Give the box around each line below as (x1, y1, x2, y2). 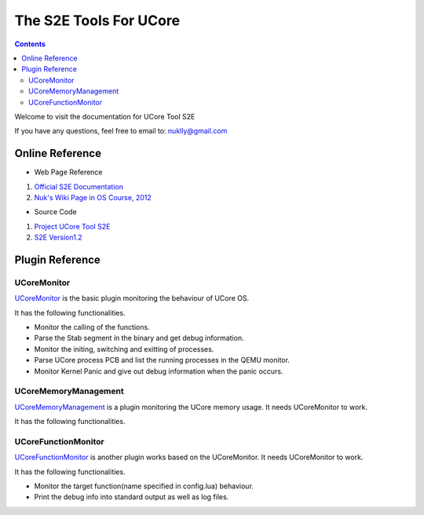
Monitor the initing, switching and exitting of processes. (34, 344, 214, 353)
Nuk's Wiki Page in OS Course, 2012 (34, 192, 152, 202)
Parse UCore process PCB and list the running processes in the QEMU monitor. (34, 356, 291, 365)
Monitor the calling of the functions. (34, 323, 150, 332)
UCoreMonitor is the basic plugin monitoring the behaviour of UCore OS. (14, 294, 250, 303)
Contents (14, 39, 46, 49)
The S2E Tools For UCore (14, 12, 181, 29)
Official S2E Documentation (34, 181, 123, 192)
